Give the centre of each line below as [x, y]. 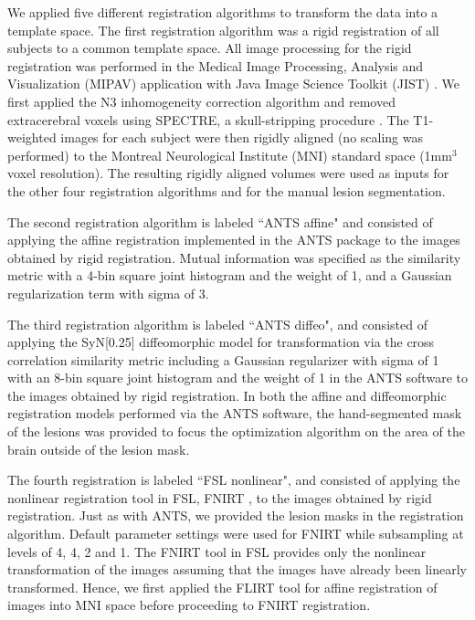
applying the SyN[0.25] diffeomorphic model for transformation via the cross [221, 342]
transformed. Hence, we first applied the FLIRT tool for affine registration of [222, 587]
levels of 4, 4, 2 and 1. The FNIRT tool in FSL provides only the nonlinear [217, 551]
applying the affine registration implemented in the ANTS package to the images [234, 240]
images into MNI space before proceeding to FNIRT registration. [189, 605]
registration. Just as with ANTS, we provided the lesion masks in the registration [236, 515]
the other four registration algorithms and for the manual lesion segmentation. [227, 190]
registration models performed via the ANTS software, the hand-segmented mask [235, 413]
